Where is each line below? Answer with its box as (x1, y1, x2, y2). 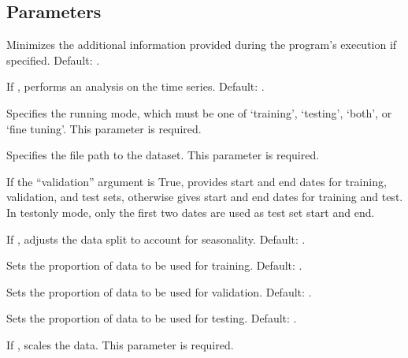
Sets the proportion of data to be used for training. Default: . (6, 257, 302, 274)
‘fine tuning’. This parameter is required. (6, 120, 202, 136)
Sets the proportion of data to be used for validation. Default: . (6, 283, 312, 300)
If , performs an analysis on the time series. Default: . (6, 78, 265, 95)
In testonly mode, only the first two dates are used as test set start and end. (6, 203, 375, 220)
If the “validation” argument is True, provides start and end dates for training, (6, 173, 387, 189)
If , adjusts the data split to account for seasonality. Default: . (6, 230, 306, 247)
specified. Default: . (6, 51, 100, 68)
